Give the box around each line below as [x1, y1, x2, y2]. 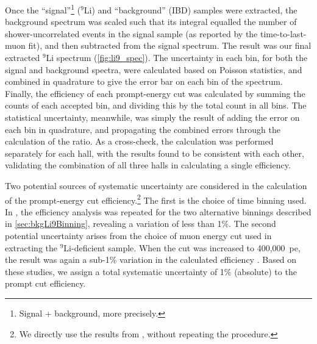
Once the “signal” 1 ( [5, 2, 81, 16]
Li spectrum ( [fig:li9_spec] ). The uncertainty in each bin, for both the [46, 51, 308, 64]
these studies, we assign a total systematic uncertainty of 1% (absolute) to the [5, 265, 297, 278]
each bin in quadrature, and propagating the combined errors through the [5, 123, 280, 135]
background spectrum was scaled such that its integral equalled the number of [5, 15, 297, 28]
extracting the [5, 241, 57, 254]
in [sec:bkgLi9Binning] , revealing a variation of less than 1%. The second [5, 217, 276, 230]
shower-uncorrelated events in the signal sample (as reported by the [5, 27, 258, 40]
